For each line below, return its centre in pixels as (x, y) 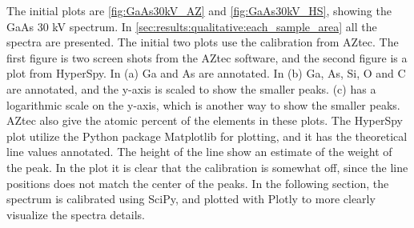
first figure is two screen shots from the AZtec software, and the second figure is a (207, 57)
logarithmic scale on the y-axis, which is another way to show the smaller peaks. (203, 104)
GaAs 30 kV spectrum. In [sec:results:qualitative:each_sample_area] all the (192, 26)
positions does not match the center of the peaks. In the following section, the (198, 183)
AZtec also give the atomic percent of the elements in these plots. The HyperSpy (205, 120)
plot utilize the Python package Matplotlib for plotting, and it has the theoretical (207, 136)
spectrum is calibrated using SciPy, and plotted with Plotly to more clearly (191, 199)
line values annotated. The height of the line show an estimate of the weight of (199, 152)
